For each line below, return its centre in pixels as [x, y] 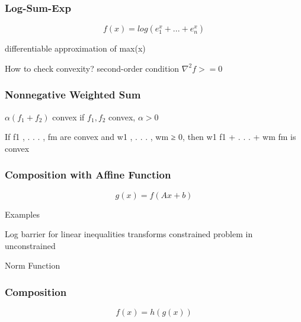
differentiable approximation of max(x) [75, 48]
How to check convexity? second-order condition [92, 68]
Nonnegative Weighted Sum [73, 95]
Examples [22, 214]
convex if [68, 117]
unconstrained [30, 245]
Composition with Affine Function [88, 175]
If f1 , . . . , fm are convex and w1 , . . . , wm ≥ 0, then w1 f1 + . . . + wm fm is [150, 137]
